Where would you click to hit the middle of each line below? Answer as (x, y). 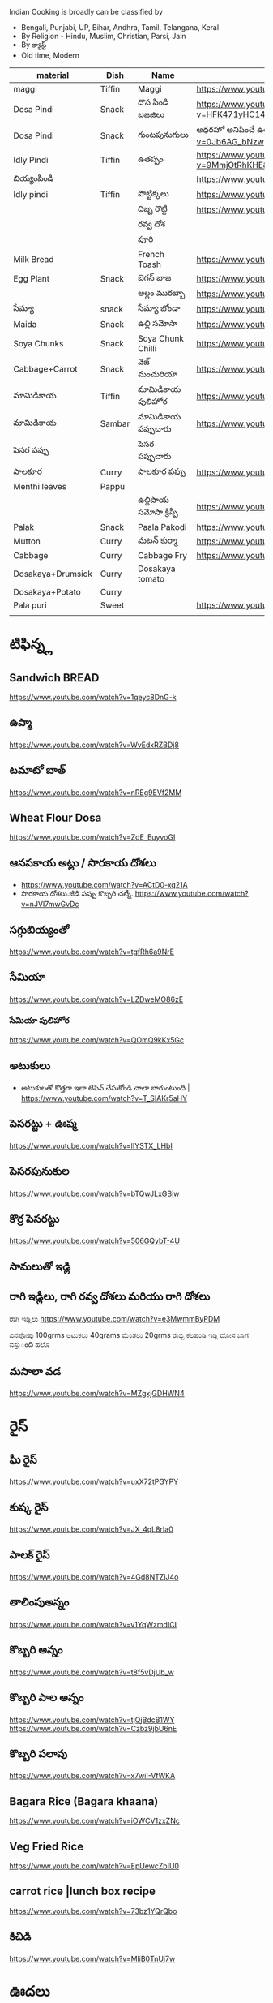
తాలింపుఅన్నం (39, 1603)
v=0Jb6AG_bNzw (230, 142)
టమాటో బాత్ (37, 770)
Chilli (147, 348)
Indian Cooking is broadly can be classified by (86, 12)
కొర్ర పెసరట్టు (34, 1219)
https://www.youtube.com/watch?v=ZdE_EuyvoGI (92, 837)
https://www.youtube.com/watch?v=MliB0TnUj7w (92, 1958)
